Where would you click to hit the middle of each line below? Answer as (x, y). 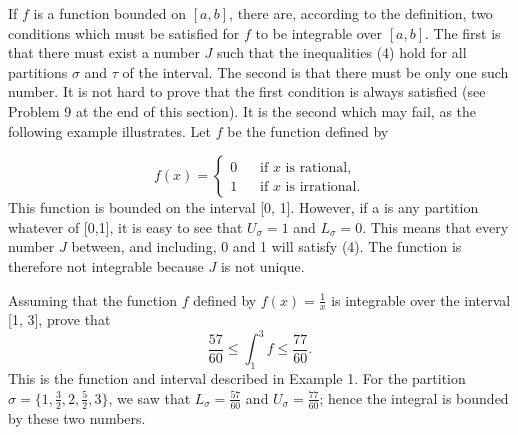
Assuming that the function (92, 299)
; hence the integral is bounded (414, 397)
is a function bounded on (110, 13)
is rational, (318, 168)
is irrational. (323, 187)
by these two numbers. (77, 417)
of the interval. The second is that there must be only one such (315, 71)
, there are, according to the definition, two (361, 13)
